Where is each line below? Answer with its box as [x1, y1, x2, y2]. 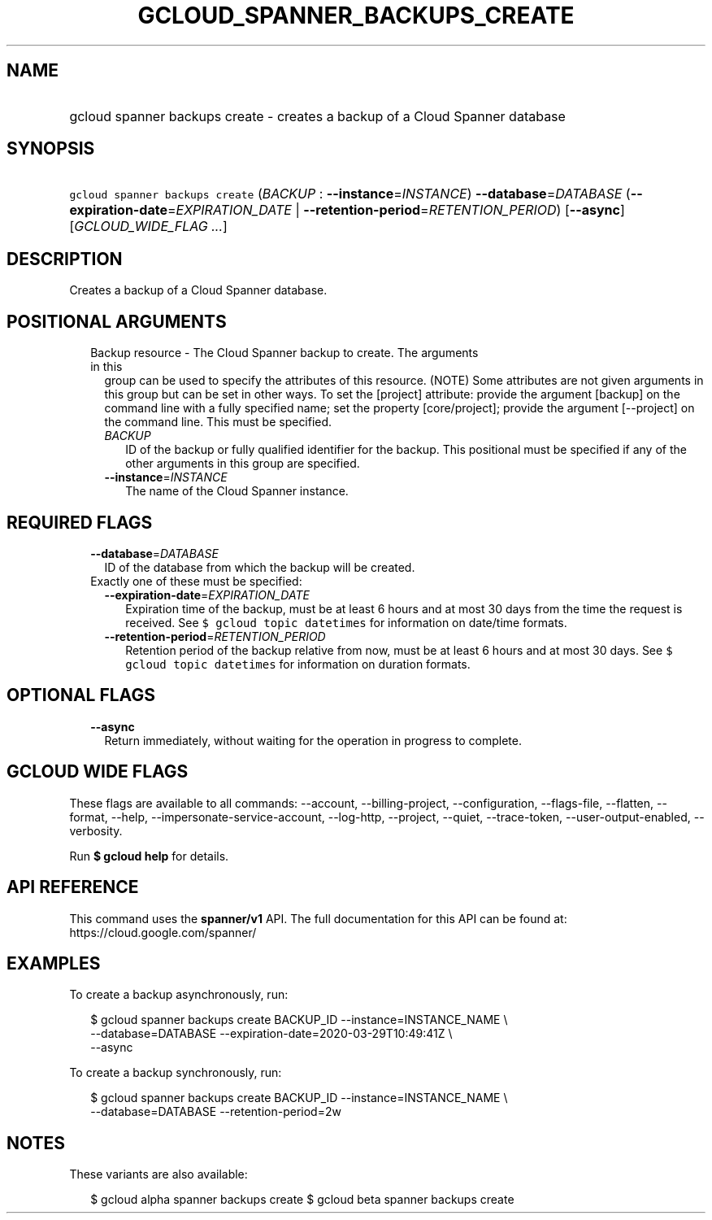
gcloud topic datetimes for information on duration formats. [125, 656, 471, 671]
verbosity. [69, 823, 123, 838]
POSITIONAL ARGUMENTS [7, 311, 227, 332]
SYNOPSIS [7, 138, 95, 159]
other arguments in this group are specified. [125, 456, 360, 471]
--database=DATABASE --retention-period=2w [90, 1105, 341, 1119]
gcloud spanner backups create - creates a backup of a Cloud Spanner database [69, 107, 566, 124]
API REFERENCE [7, 877, 139, 898]
